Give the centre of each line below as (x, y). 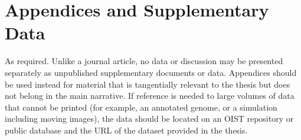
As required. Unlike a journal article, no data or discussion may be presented (144, 61)
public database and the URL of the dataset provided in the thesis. (126, 130)
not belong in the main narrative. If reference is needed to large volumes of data (150, 96)
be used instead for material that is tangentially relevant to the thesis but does (148, 84)
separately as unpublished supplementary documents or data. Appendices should (151, 72)
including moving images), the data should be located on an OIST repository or (149, 119)
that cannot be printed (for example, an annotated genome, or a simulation (141, 107)
